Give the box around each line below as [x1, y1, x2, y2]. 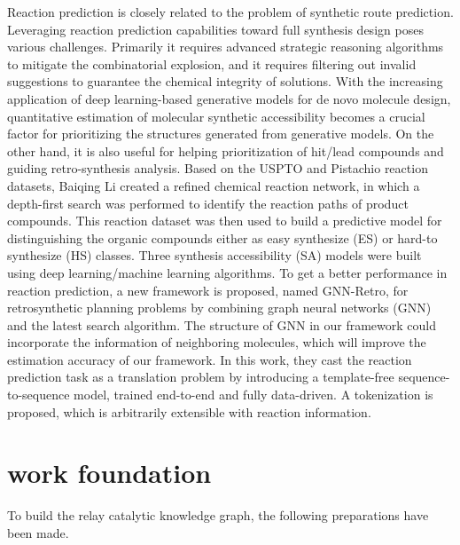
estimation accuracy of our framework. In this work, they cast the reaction [7, 350, 412, 368]
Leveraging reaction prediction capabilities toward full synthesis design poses [7, 20, 424, 38]
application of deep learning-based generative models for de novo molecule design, [7, 89, 451, 107]
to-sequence [7, 385, 70, 404]
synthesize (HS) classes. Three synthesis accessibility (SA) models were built [7, 246, 422, 265]
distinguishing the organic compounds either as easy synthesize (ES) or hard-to [7, 228, 438, 247]
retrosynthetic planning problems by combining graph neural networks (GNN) [7, 298, 432, 317]
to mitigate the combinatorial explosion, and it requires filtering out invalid [7, 54, 417, 73]
